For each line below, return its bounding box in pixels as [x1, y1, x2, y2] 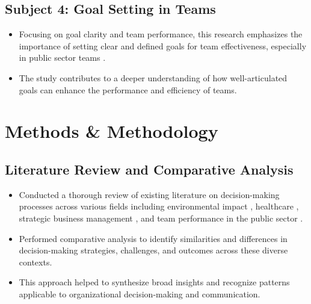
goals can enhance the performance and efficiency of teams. [19, 83, 237, 96]
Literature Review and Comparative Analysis [5, 160, 294, 178]
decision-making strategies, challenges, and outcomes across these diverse [19, 244, 288, 256]
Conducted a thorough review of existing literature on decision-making [19, 188, 280, 200]
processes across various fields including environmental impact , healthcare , [19, 200, 299, 212]
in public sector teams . [19, 51, 106, 64]
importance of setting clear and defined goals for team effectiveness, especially [19, 39, 307, 52]
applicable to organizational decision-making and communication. [19, 287, 260, 300]
